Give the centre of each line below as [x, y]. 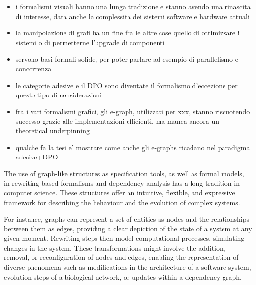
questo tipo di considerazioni [59, 95]
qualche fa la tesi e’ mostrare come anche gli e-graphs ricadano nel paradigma [133, 147]
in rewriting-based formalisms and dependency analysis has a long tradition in [122, 183]
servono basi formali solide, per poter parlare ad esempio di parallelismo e [127, 59]
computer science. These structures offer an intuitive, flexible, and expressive [120, 192]
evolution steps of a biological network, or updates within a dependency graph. [123, 276]
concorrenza [33, 68]
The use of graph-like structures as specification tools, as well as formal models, [124, 173]
